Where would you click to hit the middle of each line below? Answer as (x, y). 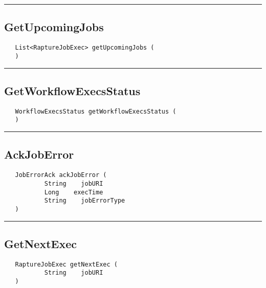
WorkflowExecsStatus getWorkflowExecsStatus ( (96, 111)
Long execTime (74, 192)
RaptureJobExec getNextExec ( (66, 264)
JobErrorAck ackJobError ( (61, 175)
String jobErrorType (85, 201)
